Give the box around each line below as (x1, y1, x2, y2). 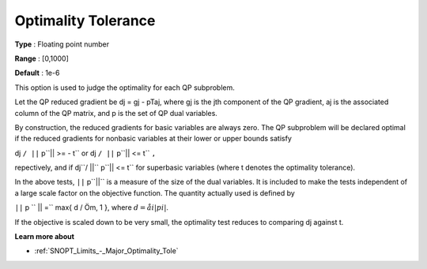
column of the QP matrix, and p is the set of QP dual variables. (14, 108, 217, 118)
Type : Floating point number (14, 39, 110, 49)
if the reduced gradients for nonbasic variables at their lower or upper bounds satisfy (14, 134, 293, 144)
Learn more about (14, 232, 75, 241)
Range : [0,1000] (14, 54, 69, 63)
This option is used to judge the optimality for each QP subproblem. (14, 83, 235, 92)
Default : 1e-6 (14, 68, 60, 78)
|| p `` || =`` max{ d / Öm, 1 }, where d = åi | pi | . (14, 203, 169, 212)
